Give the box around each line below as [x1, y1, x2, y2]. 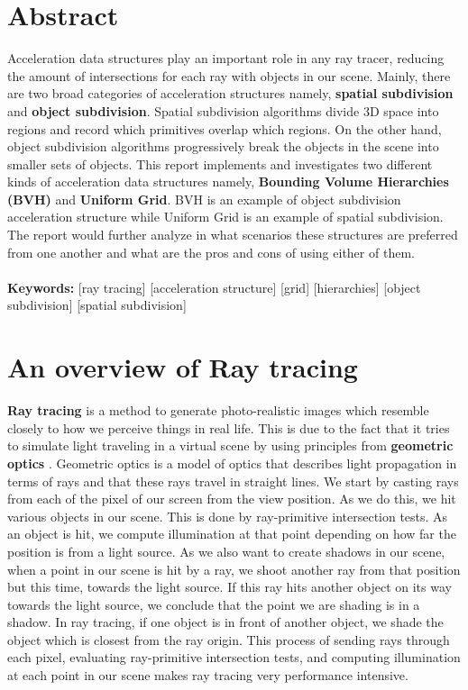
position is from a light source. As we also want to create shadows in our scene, [7, 541, 445, 560]
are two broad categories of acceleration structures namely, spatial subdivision [7, 84, 454, 103]
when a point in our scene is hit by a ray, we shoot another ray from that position [7, 559, 461, 578]
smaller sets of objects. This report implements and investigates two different [7, 154, 433, 173]
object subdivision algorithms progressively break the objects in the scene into [7, 137, 439, 156]
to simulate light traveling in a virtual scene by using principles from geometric [7, 436, 454, 455]
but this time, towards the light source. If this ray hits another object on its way [7, 577, 452, 596]
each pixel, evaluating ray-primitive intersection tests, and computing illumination [7, 648, 461, 667]
